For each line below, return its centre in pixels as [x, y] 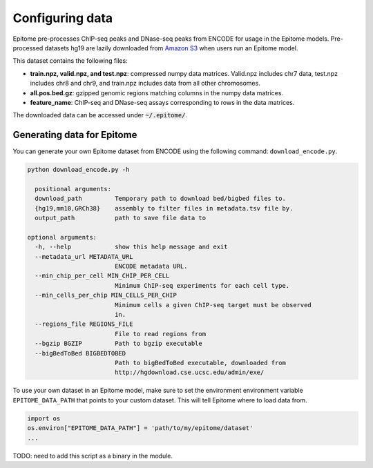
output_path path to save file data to [121, 218]
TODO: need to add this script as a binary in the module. [93, 456]
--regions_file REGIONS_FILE [84, 324]
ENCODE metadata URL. [151, 266]
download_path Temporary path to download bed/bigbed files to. [161, 199]
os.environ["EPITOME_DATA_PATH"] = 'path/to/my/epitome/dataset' [140, 428]
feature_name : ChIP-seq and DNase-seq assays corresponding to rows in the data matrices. [162, 102]
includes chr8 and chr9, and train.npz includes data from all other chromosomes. [145, 84]
